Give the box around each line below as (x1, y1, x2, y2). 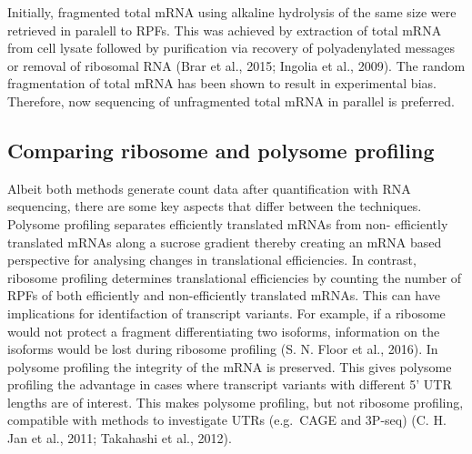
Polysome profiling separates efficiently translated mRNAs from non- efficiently (7, 214, 448, 233)
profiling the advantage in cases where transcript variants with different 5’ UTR (7, 375, 452, 394)
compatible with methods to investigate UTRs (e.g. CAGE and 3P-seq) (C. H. (7, 410, 447, 429)
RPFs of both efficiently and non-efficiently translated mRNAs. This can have (7, 286, 440, 305)
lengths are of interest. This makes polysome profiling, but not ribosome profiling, (7, 392, 464, 411)
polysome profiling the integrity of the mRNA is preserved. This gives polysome (7, 357, 452, 376)
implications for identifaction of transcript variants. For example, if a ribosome (7, 303, 446, 322)
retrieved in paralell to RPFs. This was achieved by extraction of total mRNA (7, 20, 442, 39)
